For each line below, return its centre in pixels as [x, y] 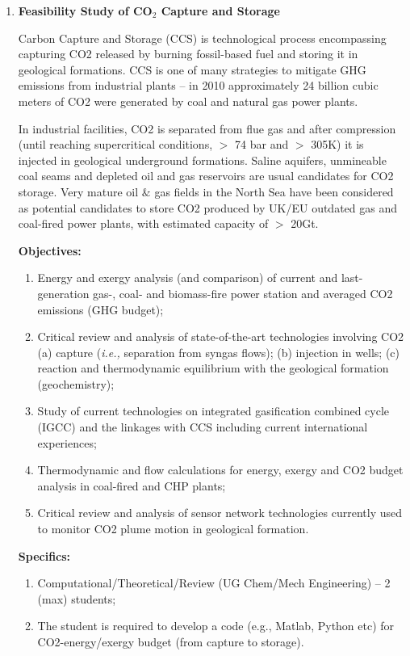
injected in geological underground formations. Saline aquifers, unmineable [202, 160]
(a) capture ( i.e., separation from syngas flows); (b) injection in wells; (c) [219, 352]
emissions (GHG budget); [100, 309]
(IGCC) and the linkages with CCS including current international [203, 427]
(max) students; [77, 598]
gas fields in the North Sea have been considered [274, 191]
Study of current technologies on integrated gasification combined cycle [213, 411]
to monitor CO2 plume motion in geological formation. [173, 529]
